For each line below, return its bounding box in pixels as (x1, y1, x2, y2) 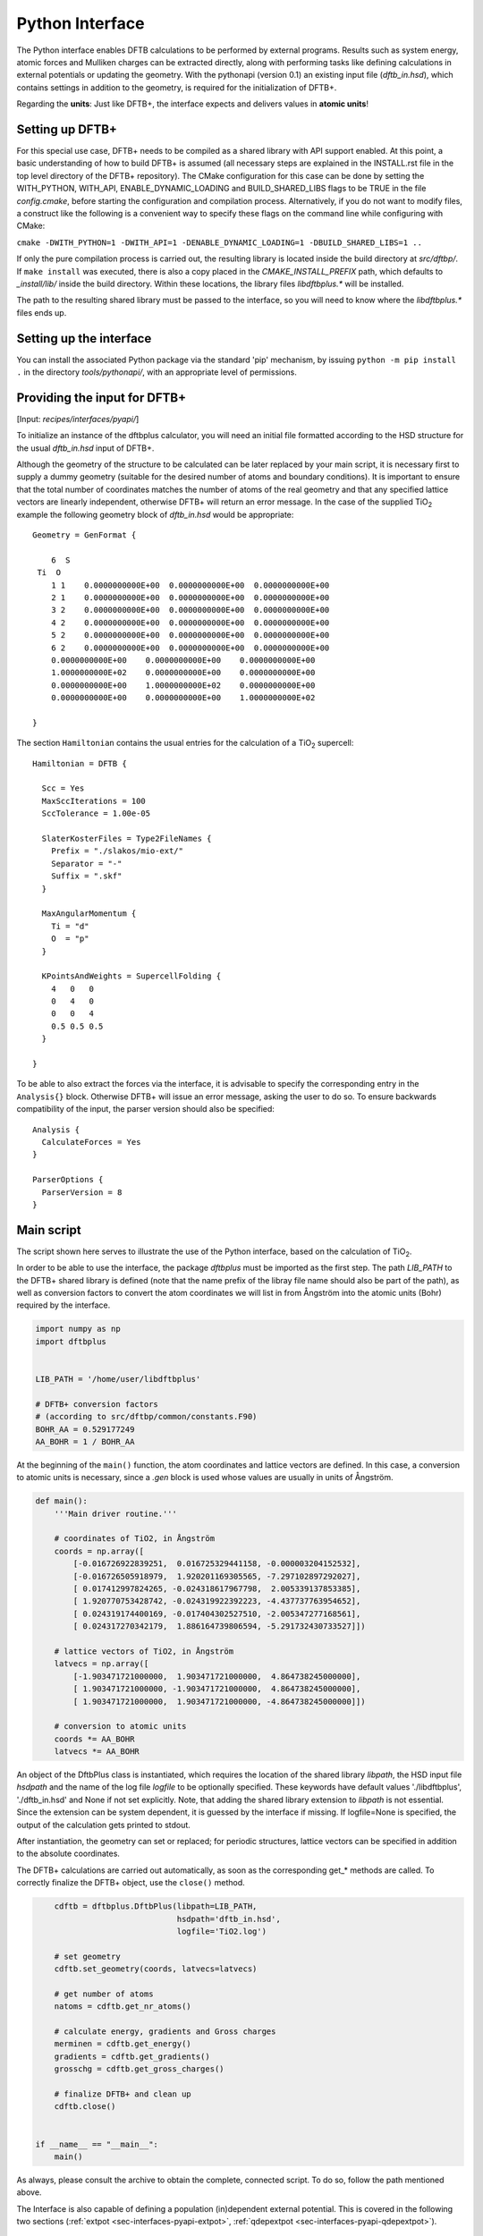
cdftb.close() (54, 2102, 116, 2112)
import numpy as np (35, 1324, 121, 1334)
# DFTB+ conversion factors (35, 1399, 158, 1409)
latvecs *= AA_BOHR (54, 1747, 140, 1757)
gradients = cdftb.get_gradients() (54, 2051, 210, 2062)
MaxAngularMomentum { (41, 909, 137, 919)
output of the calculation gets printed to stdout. (16, 1819, 191, 1830)
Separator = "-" (50, 859, 123, 868)
